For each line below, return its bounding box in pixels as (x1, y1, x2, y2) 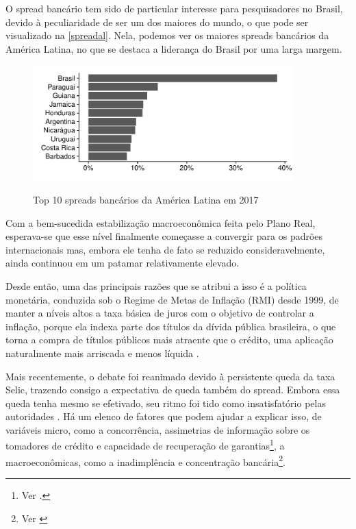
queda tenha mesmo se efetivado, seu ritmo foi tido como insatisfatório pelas (5, 395, 326, 410)
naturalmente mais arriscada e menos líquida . (5, 345, 199, 360)
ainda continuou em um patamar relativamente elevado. (5, 256, 240, 270)
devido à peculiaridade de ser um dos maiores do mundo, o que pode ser (5, 14, 309, 29)
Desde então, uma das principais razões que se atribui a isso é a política (5, 278, 307, 293)
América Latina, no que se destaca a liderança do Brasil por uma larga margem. (5, 41, 342, 56)
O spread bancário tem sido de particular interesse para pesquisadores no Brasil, (5, 1, 343, 15)
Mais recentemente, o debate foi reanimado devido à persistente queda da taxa (5, 369, 335, 383)
